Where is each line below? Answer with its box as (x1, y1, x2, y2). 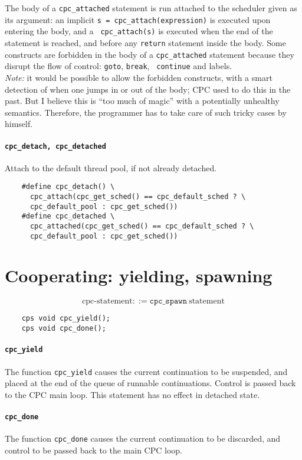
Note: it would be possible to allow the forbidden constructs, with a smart (5, 71, 273, 83)
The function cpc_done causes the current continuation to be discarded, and (5, 432, 281, 445)
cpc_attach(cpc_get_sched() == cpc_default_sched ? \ (29, 193, 246, 201)
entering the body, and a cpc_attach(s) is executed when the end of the (5, 25, 273, 37)
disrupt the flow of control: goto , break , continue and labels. (5, 60, 232, 72)
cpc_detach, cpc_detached (5, 142, 106, 151)
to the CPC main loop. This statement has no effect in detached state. (5, 388, 260, 400)
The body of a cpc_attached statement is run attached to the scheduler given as (5, 2, 297, 14)
